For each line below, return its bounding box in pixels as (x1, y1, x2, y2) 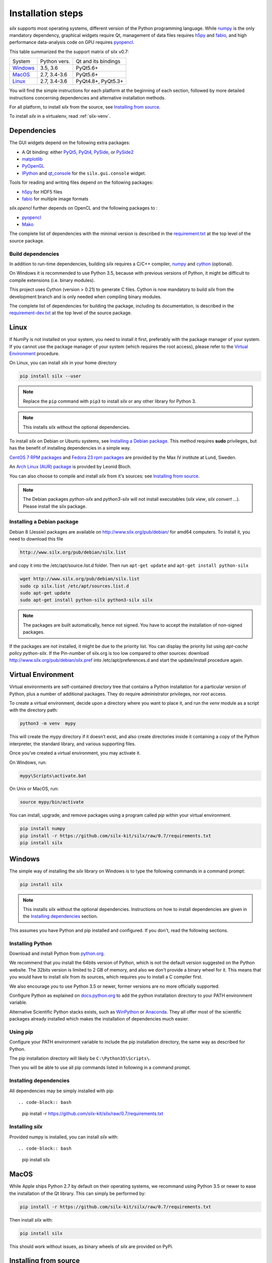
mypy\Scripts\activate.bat (20, 773, 87, 779)
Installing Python (9, 940, 52, 947)
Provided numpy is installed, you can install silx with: (9, 1134, 118, 1140)
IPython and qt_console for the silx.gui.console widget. (22, 170, 146, 176)
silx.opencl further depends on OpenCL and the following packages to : (9, 205, 158, 211)
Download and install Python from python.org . (9, 950, 105, 956)
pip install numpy (20, 826, 65, 832)
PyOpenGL (22, 163, 45, 169)
